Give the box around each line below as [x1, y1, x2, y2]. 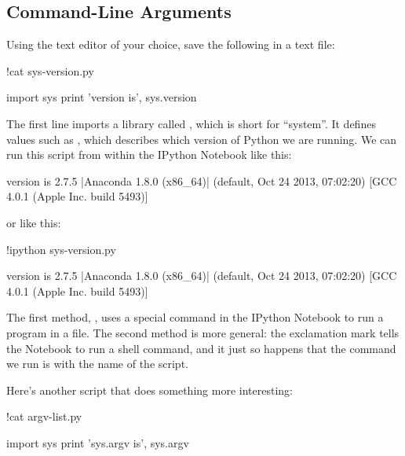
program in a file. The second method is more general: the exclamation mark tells [6, 324, 400, 340]
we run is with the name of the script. [6, 355, 188, 372]
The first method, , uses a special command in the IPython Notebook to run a [6, 309, 384, 325]
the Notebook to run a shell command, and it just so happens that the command [6, 340, 396, 356]
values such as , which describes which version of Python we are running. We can [6, 131, 397, 147]
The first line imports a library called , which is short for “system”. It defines [6, 115, 376, 131]
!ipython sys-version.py [6, 241, 116, 257]
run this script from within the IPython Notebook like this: [6, 146, 292, 163]
